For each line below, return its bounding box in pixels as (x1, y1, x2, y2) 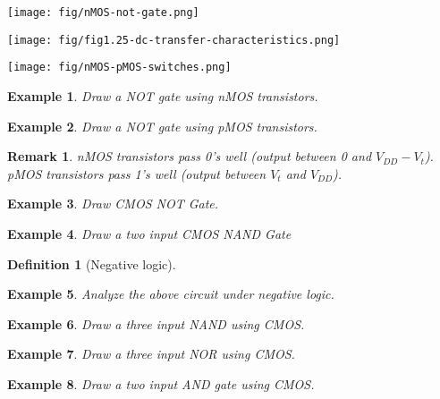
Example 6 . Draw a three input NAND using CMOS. (7, 314, 305, 333)
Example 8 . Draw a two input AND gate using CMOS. (7, 374, 315, 393)
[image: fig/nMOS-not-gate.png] (7, 6, 199, 19)
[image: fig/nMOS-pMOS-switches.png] (7, 61, 232, 74)
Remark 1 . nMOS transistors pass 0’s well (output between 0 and (7, 147, 372, 166)
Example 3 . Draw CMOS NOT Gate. (7, 194, 219, 213)
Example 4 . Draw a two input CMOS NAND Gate (7, 224, 292, 242)
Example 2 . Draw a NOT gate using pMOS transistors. (7, 116, 317, 135)
